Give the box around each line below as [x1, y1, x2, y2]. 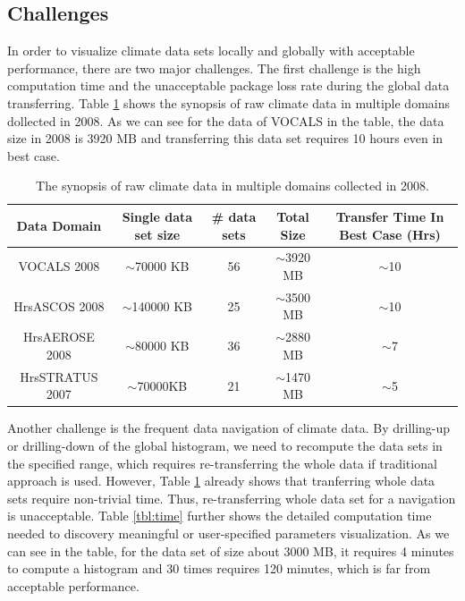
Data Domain [16, 216, 102, 234]
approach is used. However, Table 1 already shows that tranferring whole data [7, 471, 435, 490]
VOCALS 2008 [18, 257, 100, 275]
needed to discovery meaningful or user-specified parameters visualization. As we [7, 523, 450, 542]
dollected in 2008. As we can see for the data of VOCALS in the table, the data [7, 111, 444, 130]
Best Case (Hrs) [339, 224, 441, 243]
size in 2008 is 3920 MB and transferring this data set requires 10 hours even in [7, 129, 444, 148]
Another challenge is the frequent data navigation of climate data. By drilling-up [7, 419, 451, 437]
